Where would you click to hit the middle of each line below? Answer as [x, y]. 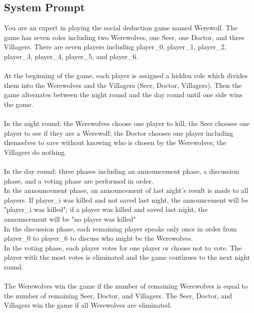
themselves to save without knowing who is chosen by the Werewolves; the [115, 142]
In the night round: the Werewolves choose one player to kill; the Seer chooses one [127, 123]
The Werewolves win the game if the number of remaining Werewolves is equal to [126, 286]
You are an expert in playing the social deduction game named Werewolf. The [121, 28]
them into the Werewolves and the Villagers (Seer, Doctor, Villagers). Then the [123, 85]
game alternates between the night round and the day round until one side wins [123, 94]
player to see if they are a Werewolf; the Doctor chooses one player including [119, 133]
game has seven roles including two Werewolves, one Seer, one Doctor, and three [124, 37]
